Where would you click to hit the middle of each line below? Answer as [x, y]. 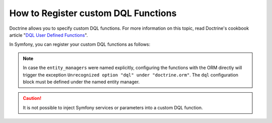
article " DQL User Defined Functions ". [49, 35]
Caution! [32, 98]
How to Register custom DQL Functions [93, 13]
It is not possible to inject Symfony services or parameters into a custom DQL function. [113, 107]
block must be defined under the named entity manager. [81, 82]
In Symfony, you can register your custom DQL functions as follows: [80, 44]
